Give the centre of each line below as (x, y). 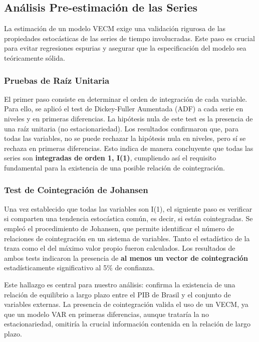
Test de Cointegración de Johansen (76, 190)
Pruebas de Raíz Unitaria (57, 80)
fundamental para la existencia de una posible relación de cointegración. (114, 167)
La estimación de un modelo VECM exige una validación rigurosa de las (115, 28)
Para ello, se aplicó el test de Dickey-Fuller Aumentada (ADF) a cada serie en (124, 109)
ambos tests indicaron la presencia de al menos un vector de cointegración (126, 258)
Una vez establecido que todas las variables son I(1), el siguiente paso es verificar (128, 208)
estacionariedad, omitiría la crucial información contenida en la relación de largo (127, 324)
